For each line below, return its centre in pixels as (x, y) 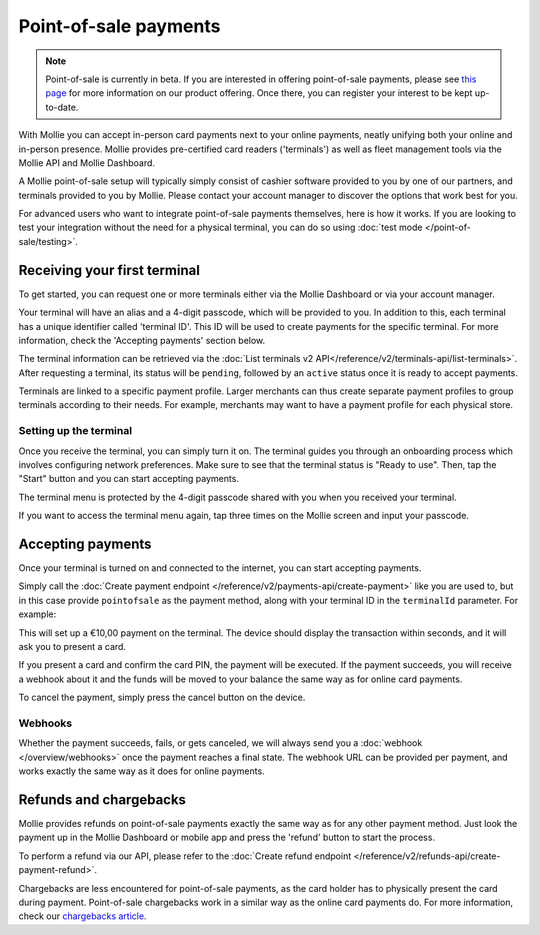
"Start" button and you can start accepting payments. (129, 479)
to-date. (62, 107)
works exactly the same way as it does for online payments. (141, 771)
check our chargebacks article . (82, 916)
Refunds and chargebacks (102, 799)
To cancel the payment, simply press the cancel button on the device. (162, 697)
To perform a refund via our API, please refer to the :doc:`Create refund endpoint (185, 856)
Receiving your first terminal (109, 270)
